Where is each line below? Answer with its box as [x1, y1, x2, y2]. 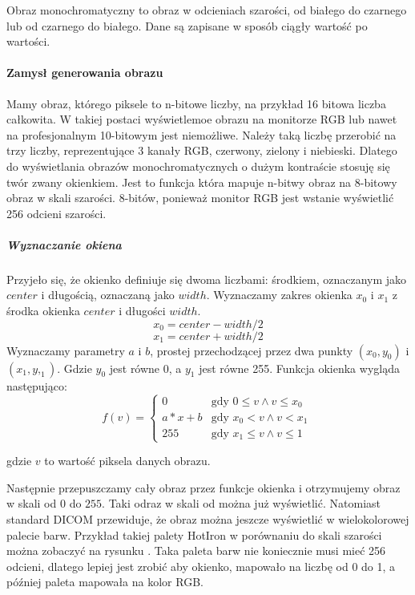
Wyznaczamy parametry [6, 342, 125, 358]
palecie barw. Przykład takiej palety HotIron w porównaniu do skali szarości [6, 526, 382, 543]
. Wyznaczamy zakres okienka [206, 286, 353, 303]
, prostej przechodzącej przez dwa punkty [150, 342, 353, 358]
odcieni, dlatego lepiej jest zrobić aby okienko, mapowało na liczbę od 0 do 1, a [6, 557, 396, 574]
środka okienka [6, 302, 80, 319]
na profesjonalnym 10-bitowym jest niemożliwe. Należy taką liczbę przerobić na [6, 126, 397, 143]
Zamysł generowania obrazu [6, 64, 163, 81]
